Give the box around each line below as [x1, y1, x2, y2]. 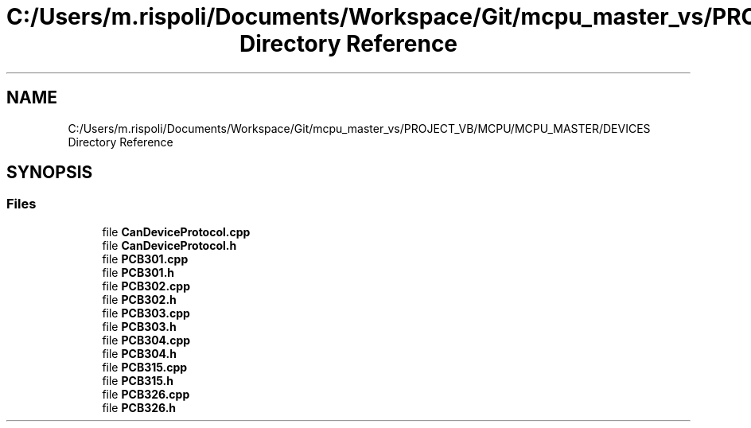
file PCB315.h [102, 373, 173, 387]
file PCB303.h [102, 319, 177, 333]
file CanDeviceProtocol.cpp [102, 224, 251, 239]
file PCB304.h [102, 346, 177, 360]
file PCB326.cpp [102, 387, 190, 401]
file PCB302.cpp [102, 278, 191, 293]
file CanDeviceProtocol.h [102, 238, 237, 252]
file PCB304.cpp [102, 333, 191, 347]
